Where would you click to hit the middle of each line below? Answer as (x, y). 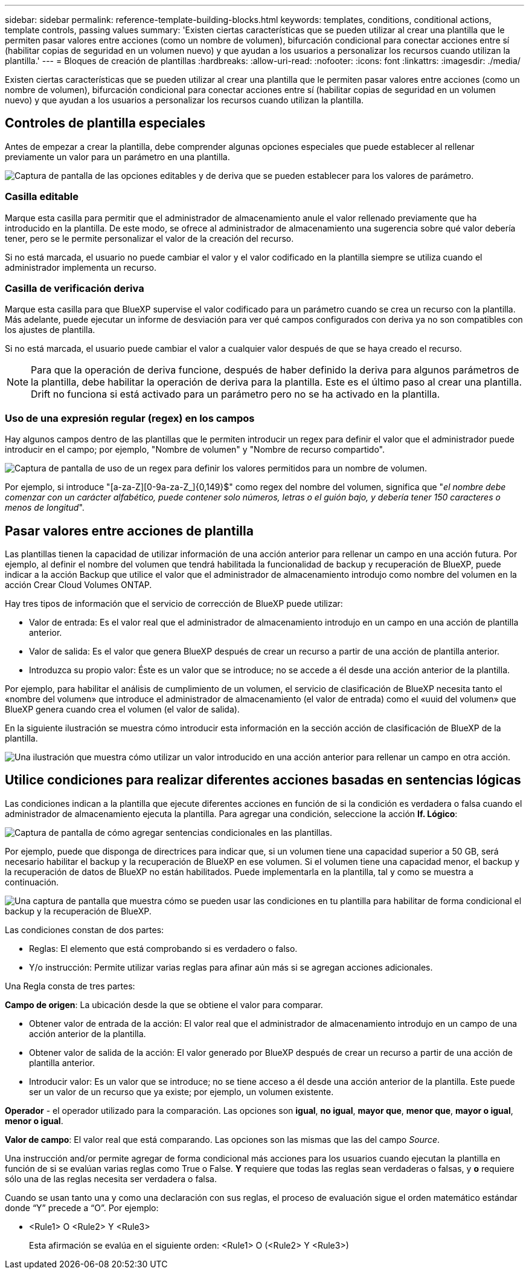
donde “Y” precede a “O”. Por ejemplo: (82, 1208)
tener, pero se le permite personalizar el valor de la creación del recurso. (149, 238)
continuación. (32, 882)
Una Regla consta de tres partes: (70, 986)
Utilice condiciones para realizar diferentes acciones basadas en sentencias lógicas (263, 780)
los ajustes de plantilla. (50, 330)
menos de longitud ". (45, 508)
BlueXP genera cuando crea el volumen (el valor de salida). (122, 709)
